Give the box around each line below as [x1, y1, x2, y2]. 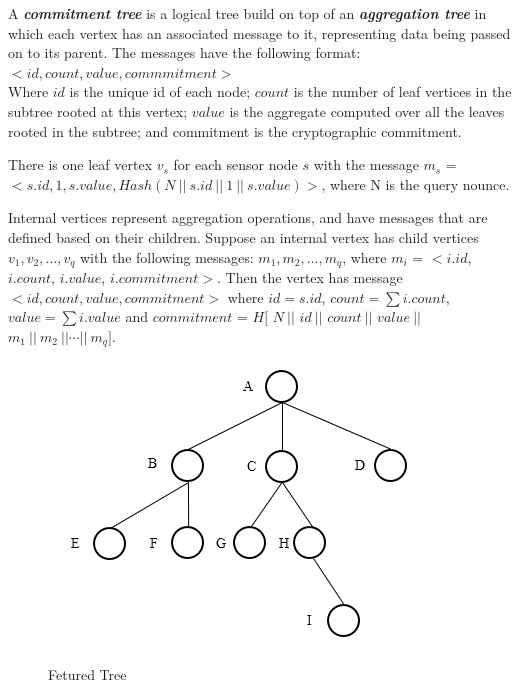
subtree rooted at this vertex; [8, 100, 188, 121]
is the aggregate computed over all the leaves [229, 100, 505, 121]
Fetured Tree [48, 663, 127, 684]
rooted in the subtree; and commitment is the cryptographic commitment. [8, 120, 462, 141]
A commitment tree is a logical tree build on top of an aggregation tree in [8, 3, 487, 23]
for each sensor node [173, 154, 298, 175]
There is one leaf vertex [8, 154, 153, 175]
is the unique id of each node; [69, 81, 251, 102]
